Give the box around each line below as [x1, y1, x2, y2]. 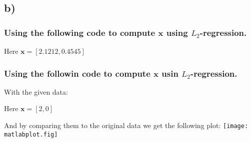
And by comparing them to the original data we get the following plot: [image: [4, 120, 248, 130]
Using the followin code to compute [4, 67, 150, 79]
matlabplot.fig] [4, 131, 58, 138]
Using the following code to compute [4, 26, 155, 38]
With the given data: [4, 86, 68, 97]
